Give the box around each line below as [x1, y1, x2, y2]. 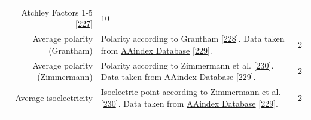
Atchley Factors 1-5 [21, 5, 93, 18]
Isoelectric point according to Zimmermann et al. [100, 85, 281, 98]
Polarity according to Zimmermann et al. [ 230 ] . [100, 59, 274, 71]
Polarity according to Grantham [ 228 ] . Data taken [100, 32, 285, 45]
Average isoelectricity [15, 91, 93, 103]
